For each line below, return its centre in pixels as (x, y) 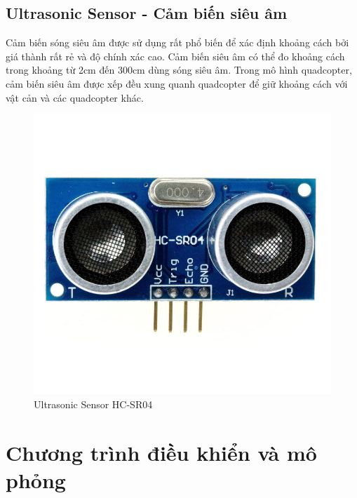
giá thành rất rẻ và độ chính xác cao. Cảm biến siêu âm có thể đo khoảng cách (175, 56)
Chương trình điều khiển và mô (161, 452)
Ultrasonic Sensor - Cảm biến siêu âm (147, 13)
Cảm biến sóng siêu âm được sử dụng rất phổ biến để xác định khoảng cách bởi (177, 42)
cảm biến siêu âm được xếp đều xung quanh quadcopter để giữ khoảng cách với (177, 83)
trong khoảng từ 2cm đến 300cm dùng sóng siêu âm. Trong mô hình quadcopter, (179, 70)
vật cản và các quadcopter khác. (75, 97)
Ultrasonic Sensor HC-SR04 (93, 404)
